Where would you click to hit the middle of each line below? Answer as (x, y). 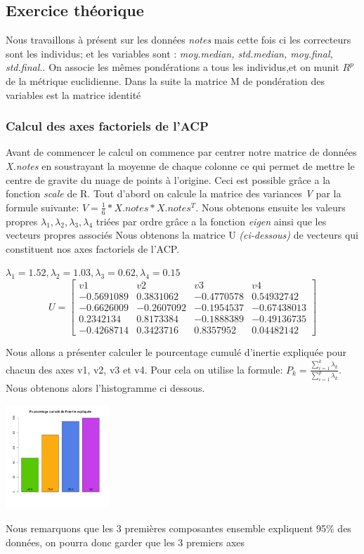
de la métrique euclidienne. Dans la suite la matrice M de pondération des (165, 80)
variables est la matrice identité (73, 94)
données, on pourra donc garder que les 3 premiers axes (125, 542)
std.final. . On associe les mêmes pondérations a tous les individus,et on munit (173, 67)
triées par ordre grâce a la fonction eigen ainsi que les (211, 221)
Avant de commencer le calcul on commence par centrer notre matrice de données (181, 152)
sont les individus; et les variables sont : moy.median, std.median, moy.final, (169, 53)
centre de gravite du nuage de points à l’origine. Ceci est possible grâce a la (168, 179)
